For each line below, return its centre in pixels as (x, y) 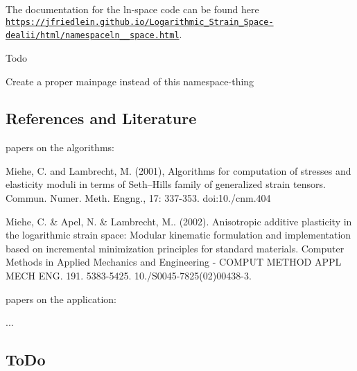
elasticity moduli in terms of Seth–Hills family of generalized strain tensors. (166, 184)
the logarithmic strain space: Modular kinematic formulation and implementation (178, 235)
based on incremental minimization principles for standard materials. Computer (175, 248)
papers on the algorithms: (60, 147)
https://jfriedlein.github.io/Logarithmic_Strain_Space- (140, 22)
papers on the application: (61, 299)
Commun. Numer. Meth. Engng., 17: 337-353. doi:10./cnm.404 (138, 198)
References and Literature (101, 118)
